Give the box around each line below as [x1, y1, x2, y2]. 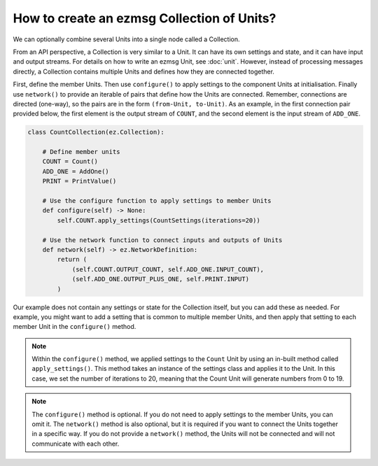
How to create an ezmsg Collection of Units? [13, 10, 276, 26]
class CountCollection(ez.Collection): [27, 128, 164, 136]
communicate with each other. [31, 439, 120, 448]
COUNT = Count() [42, 157, 98, 166]
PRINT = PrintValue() [42, 177, 117, 185]
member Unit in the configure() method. [13, 323, 136, 331]
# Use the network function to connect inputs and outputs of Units [42, 236, 283, 244]
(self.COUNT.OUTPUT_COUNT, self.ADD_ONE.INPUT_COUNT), [71, 265, 265, 273]
